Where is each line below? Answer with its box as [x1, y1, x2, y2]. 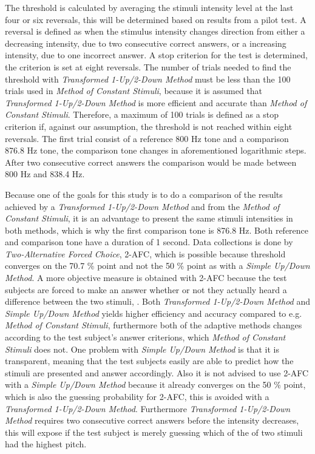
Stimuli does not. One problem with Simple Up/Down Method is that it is [5, 342, 279, 355]
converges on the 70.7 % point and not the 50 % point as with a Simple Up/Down [5, 259, 310, 272]
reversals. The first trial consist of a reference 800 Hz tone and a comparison [5, 132, 289, 144]
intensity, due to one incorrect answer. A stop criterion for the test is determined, [5, 49, 308, 61]
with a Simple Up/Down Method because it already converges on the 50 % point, [5, 378, 306, 391]
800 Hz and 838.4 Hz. [5, 168, 85, 180]
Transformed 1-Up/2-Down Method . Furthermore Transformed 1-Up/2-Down [5, 402, 291, 415]
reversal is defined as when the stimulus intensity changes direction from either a [5, 25, 305, 38]
